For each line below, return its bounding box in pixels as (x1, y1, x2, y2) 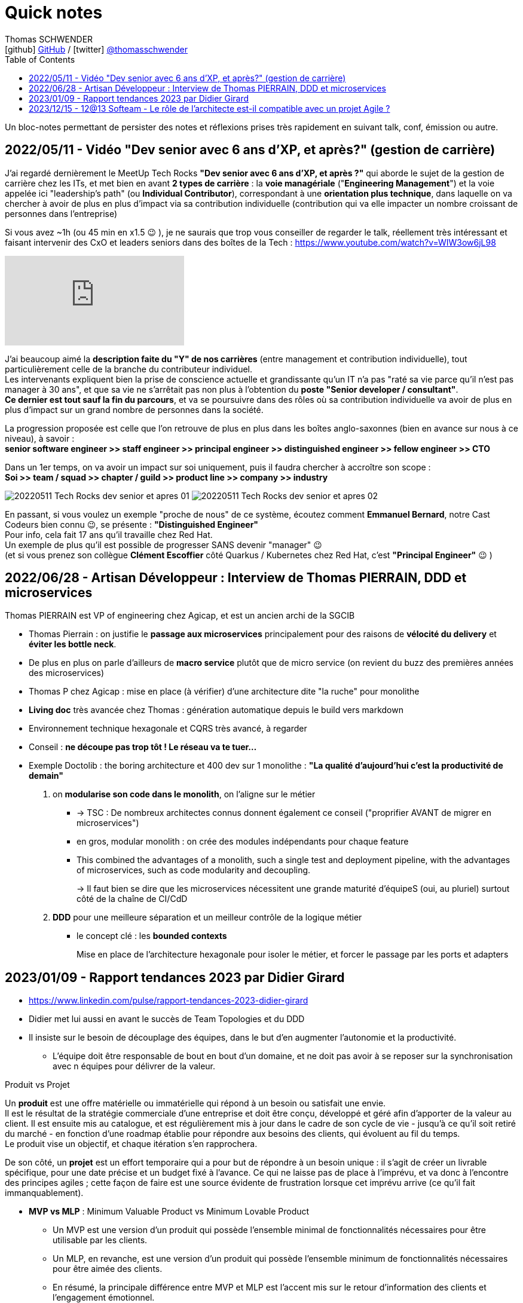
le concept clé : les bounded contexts (77, 931, 227, 941)
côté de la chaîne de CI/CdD (77, 894, 188, 904)
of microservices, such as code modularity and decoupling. (77, 865, 311, 876)
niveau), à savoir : (5, 433, 75, 443)
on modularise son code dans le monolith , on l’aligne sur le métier (53, 789, 316, 800)
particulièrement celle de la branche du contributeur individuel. (5, 363, 253, 374)
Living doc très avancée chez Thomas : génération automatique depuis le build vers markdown (29, 705, 403, 715)
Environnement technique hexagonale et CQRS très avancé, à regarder (29, 723, 307, 734)
